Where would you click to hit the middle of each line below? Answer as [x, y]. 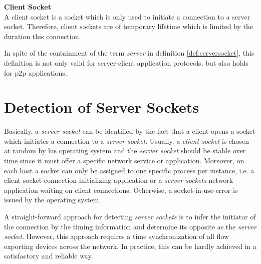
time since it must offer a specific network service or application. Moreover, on [124, 161]
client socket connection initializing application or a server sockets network [119, 180]
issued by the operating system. [53, 200]
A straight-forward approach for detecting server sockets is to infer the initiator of [130, 217]
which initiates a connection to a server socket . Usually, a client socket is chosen [127, 141]
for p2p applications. [36, 72]
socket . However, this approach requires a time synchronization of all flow [117, 236]
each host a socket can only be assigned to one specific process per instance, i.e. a [129, 170]
